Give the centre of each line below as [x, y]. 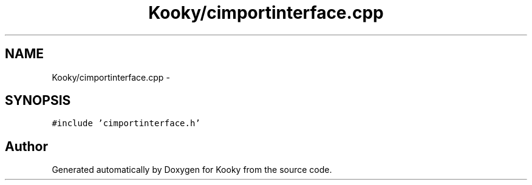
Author [26, 146]
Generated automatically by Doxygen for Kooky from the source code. [192, 170]
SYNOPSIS [38, 101]
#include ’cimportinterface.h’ [126, 123]
